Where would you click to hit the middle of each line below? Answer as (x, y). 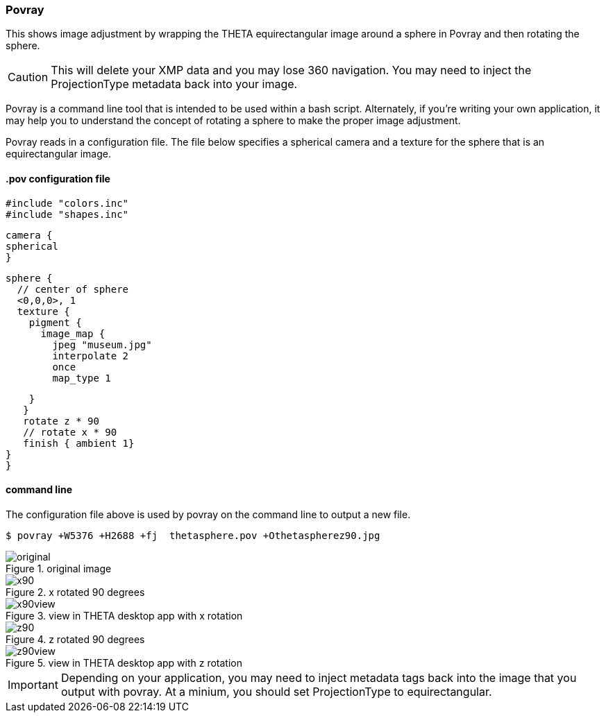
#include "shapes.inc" (67, 214)
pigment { (55, 322)
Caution (28, 77)
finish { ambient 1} (79, 443)
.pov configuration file (58, 178)
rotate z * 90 (61, 421)
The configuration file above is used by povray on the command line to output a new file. (208, 514)
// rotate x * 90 (70, 432)
